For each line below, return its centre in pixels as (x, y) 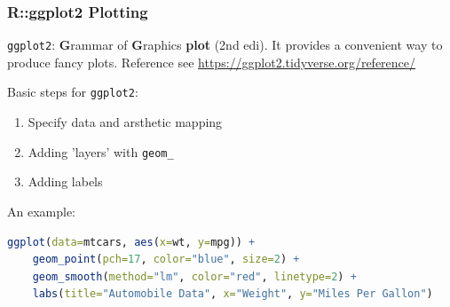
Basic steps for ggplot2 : (73, 92)
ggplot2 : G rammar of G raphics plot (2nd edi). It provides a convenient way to (225, 45)
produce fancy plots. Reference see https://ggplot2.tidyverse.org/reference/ (212, 62)
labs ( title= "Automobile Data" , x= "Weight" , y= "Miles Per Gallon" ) (233, 294)
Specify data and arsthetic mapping (125, 122)
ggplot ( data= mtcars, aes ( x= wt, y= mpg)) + (131, 242)
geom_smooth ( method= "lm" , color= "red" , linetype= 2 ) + (194, 276)
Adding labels (65, 181)
